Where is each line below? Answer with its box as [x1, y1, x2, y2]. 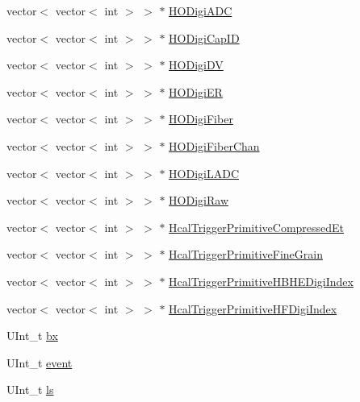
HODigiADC [169, 2, 232, 19]
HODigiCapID [169, 29, 240, 46]
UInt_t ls [6, 381, 54, 398]
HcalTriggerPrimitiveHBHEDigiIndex [169, 272, 354, 289]
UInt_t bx [6, 327, 58, 344]
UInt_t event [6, 354, 73, 371]
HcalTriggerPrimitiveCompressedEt [169, 218, 345, 235]
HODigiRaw [169, 192, 229, 209]
